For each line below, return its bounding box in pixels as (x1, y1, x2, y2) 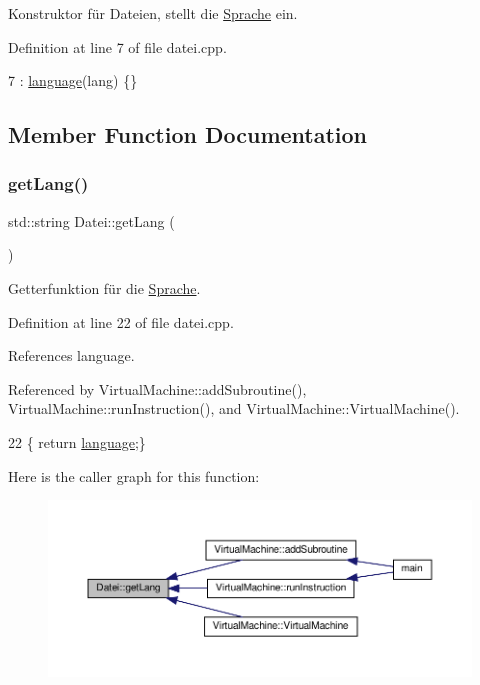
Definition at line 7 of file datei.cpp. (8, 36, 227, 57)
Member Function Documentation (8, 119, 368, 150)
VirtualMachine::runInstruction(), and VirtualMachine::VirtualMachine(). (8, 398, 460, 419)
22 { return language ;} (8, 431, 146, 452)
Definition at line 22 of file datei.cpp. (8, 311, 234, 332)
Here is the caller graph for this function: (8, 465, 260, 486)
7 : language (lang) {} (8, 70, 138, 91)
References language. (8, 345, 135, 366)
